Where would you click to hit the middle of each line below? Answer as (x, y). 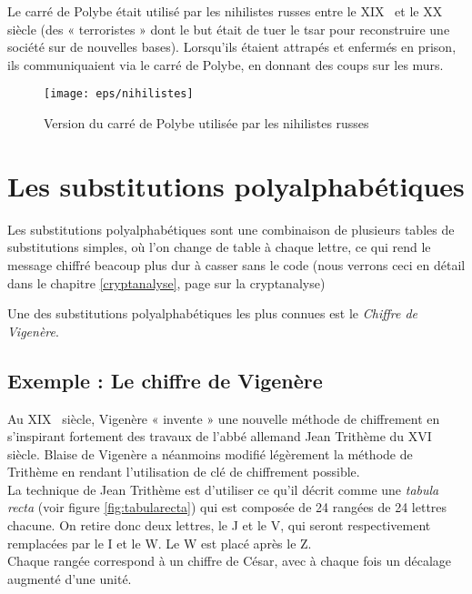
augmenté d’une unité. (70, 578)
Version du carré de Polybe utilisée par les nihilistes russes (206, 123)
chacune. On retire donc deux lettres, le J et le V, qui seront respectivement (219, 525)
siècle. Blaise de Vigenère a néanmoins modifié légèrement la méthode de (210, 453)
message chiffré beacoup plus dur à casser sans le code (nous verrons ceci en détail (236, 264)
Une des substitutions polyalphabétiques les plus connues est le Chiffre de (213, 313)
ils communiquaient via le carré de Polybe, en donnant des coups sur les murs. (226, 64)
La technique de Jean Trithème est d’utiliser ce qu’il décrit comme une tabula (223, 489)
